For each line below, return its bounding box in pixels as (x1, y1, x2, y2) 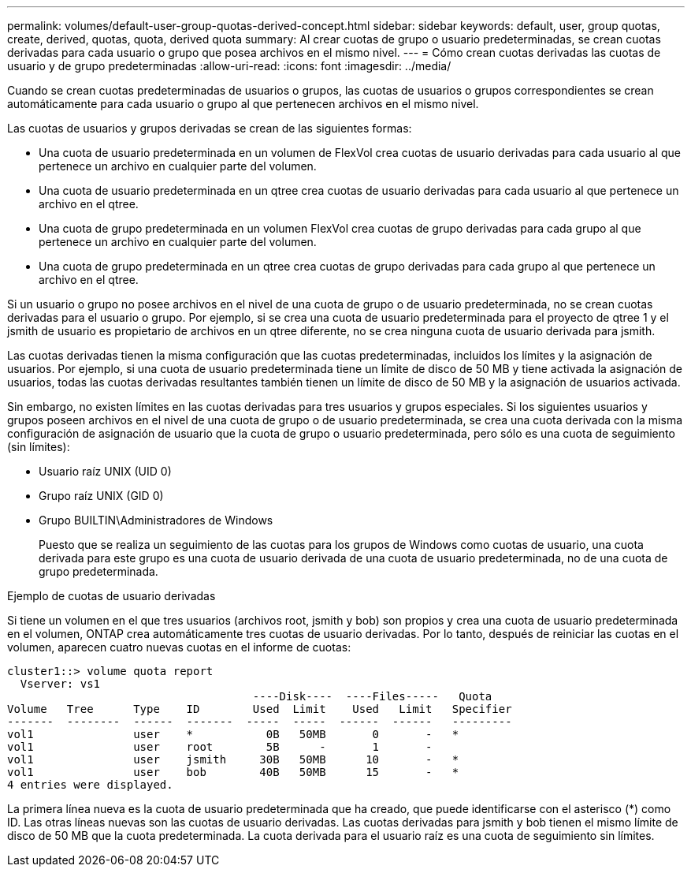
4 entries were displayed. (7, 778, 173, 791)
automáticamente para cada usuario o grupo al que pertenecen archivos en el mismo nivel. (7, 97, 479, 110)
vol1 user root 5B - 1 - (7, 741, 433, 753)
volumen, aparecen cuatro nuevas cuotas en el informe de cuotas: (7, 640, 351, 654)
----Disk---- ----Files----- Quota (252, 690, 492, 703)
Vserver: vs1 (20, 677, 101, 690)
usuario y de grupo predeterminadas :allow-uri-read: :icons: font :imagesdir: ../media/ (7, 59, 451, 73)
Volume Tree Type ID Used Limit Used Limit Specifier (7, 703, 512, 715)
